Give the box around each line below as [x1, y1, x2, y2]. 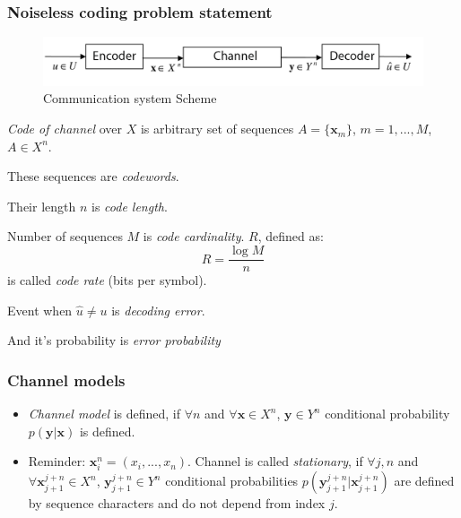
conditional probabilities [165, 471, 299, 490]
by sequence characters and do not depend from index [28, 494, 326, 513]
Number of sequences [7, 227, 123, 246]
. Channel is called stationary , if [187, 452, 363, 471]
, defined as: [257, 227, 324, 246]
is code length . [91, 196, 168, 215]
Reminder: [28, 452, 86, 471]
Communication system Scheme [43, 89, 217, 108]
